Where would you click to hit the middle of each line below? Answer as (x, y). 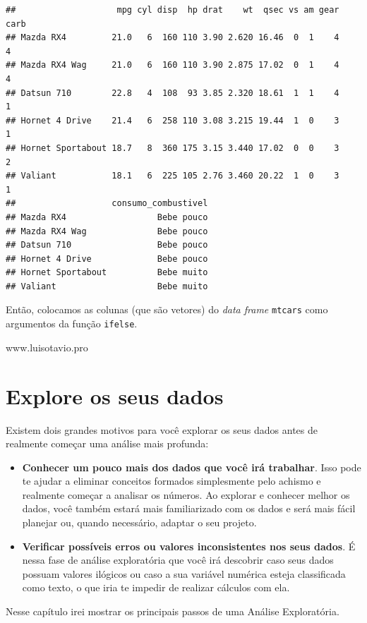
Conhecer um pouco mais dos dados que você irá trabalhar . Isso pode (192, 467)
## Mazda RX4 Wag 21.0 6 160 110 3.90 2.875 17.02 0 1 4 (173, 65)
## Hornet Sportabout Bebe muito (107, 273)
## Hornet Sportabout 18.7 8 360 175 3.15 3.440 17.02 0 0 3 (173, 148)
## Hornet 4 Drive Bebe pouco (107, 259)
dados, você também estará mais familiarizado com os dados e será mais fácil (189, 508)
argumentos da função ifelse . (72, 323)
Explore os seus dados (115, 395)
